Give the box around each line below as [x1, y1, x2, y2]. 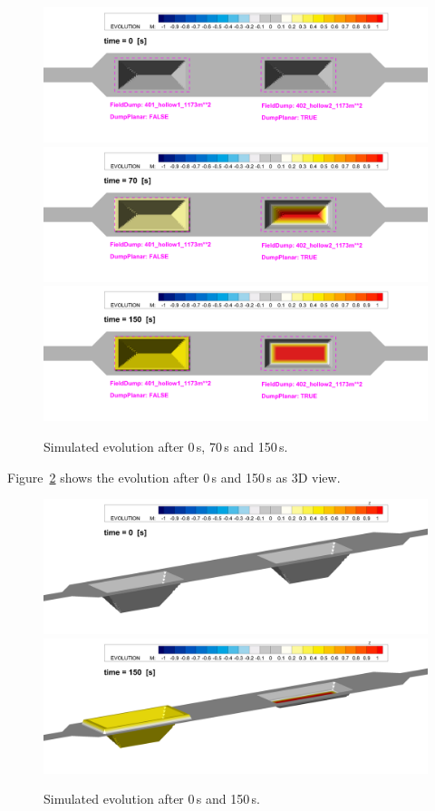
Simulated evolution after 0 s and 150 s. [43, 789, 260, 808]
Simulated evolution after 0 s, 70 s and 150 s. [43, 436, 288, 455]
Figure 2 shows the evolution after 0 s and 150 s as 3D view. [7, 467, 341, 486]
